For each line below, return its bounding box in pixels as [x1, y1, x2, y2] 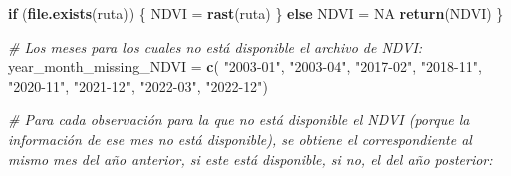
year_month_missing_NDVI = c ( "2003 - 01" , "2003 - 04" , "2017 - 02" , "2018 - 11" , [8, 56, 482, 77]
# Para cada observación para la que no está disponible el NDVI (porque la [8, 109, 470, 130]
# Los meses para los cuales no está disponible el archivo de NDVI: [8, 36, 423, 57]
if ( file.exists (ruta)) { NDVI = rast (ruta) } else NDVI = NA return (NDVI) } [8, 3, 504, 23]
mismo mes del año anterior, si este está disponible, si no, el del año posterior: [8, 148, 493, 169]
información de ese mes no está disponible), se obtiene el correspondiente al [8, 128, 472, 149]
